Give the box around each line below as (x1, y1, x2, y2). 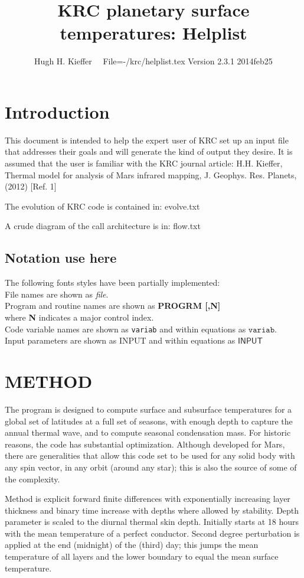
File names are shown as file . (5, 288, 109, 300)
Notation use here (5, 249, 117, 267)
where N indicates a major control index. (5, 311, 154, 323)
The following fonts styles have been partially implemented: (5, 276, 220, 289)
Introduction (5, 99, 110, 123)
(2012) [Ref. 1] (5, 180, 57, 192)
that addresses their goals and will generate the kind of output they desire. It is (5, 145, 293, 158)
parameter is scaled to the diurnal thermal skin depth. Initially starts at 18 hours (5, 515, 299, 528)
